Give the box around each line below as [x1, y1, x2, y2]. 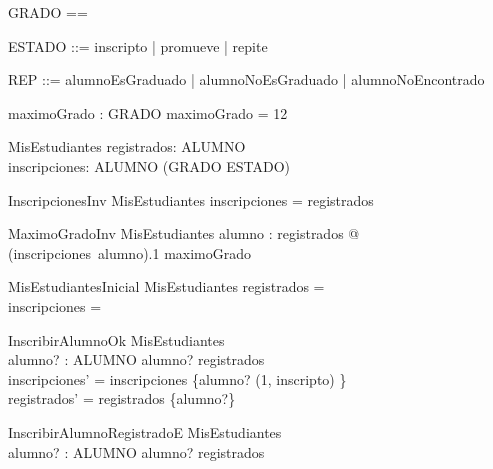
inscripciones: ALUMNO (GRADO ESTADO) [8, 155, 291, 176]
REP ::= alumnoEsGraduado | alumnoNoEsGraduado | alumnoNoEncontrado [8, 69, 485, 90]
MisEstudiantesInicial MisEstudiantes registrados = [8, 276, 325, 297]
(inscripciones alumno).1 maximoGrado [8, 242, 252, 263]
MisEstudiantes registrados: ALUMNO [8, 136, 246, 157]
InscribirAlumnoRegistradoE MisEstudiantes [8, 421, 282, 442]
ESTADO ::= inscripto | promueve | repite [8, 35, 268, 56]
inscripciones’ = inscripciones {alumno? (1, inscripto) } [8, 368, 347, 389]
